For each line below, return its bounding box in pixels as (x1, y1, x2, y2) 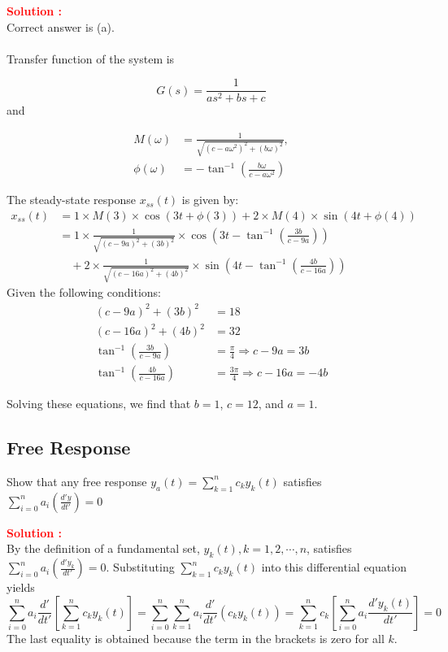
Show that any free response (7, 472, 147, 489)
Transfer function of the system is (7, 50, 175, 67)
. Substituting (106, 559, 175, 576)
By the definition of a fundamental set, (7, 540, 200, 557)
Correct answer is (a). (7, 18, 115, 35)
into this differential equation (261, 559, 407, 576)
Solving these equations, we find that (7, 395, 191, 412)
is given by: (181, 191, 239, 208)
